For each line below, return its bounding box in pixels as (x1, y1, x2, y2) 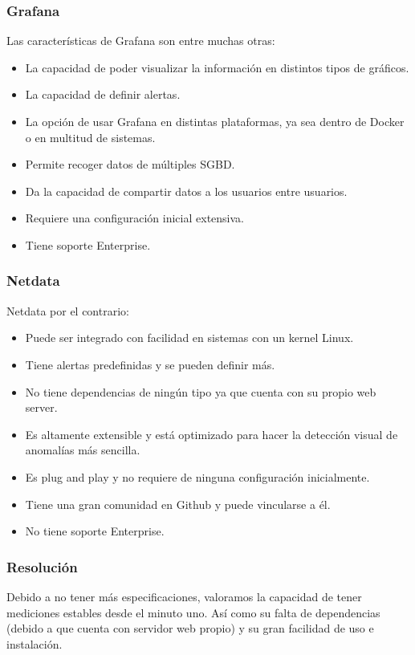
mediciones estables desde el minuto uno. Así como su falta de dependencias (6, 604, 380, 620)
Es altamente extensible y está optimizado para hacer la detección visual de (25, 425, 398, 442)
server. (25, 399, 58, 416)
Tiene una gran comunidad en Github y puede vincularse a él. (25, 495, 331, 512)
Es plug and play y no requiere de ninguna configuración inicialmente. (25, 468, 370, 485)
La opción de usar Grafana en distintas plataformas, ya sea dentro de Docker (25, 113, 405, 129)
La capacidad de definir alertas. (25, 86, 181, 103)
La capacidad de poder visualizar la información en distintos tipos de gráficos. (25, 59, 409, 75)
